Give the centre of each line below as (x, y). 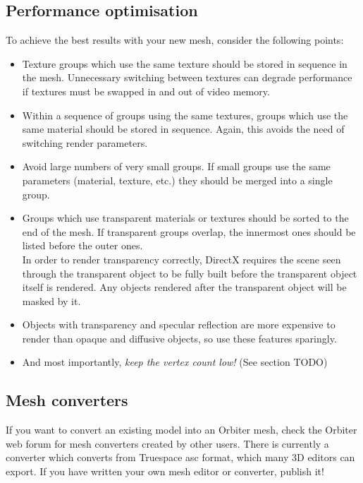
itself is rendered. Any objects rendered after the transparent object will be (184, 287)
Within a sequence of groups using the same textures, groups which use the (185, 115)
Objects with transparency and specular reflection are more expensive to (179, 324)
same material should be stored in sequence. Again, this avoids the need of (183, 129)
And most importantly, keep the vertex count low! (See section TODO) (175, 362)
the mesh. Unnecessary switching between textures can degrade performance (187, 77)
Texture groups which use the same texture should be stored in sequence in (185, 63)
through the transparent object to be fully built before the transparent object (190, 273)
